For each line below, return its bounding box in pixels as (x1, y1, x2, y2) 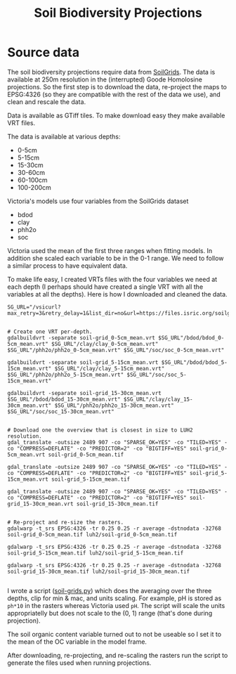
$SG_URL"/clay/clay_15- (123, 396, 193, 403)
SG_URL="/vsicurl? (7, 304, 61, 311)
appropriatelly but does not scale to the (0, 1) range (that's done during (7, 609, 213, 617)
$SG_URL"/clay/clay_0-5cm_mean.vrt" (51, 340, 159, 347)
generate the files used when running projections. (7, 659, 152, 667)
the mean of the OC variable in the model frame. (7, 637, 147, 646)
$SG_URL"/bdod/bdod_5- (161, 358, 228, 366)
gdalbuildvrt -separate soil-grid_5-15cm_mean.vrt (7, 358, 159, 366)
